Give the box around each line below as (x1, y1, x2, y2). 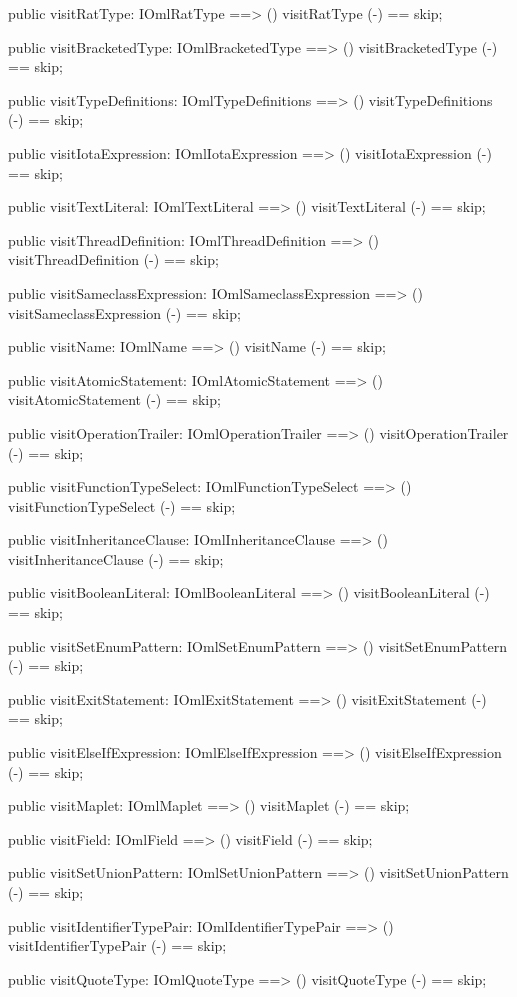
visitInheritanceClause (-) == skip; (8, 548, 224, 569)
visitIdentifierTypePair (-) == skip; (8, 935, 227, 956)
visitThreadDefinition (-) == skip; (8, 249, 219, 270)
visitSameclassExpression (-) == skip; (8, 302, 241, 323)
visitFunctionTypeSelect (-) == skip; (8, 495, 236, 516)
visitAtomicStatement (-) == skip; (8, 389, 221, 410)
